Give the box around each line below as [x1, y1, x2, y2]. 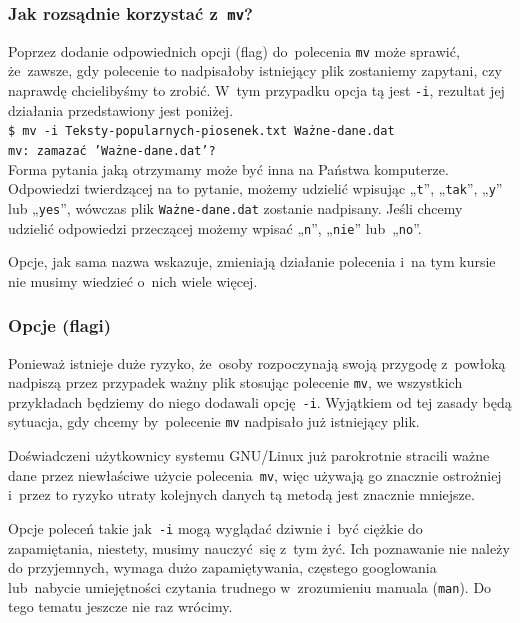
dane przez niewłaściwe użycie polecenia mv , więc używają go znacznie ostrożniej [8, 464, 502, 485]
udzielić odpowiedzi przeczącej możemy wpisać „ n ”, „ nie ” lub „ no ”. [8, 217, 422, 238]
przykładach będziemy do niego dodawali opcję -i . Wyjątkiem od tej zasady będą [8, 391, 512, 412]
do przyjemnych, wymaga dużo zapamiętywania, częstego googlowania [8, 557, 437, 578]
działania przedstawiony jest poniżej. [8, 99, 234, 120]
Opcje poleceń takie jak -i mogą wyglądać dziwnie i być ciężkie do [8, 517, 423, 538]
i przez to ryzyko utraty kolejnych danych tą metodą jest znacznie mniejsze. [8, 484, 475, 505]
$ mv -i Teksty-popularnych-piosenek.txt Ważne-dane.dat [8, 124, 395, 139]
